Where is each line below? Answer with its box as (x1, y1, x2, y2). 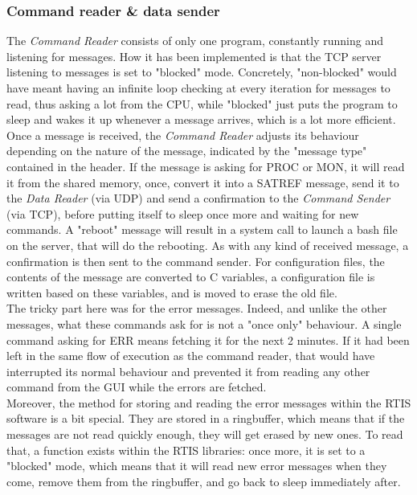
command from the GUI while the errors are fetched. (6, 378, 267, 395)
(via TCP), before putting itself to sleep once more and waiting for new (6, 205, 359, 222)
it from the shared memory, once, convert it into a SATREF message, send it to (6, 174, 399, 190)
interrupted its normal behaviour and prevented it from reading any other (6, 362, 370, 379)
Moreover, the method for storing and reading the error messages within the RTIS (6, 394, 411, 411)
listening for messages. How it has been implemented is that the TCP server (6, 47, 382, 64)
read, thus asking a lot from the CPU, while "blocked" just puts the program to (6, 95, 398, 112)
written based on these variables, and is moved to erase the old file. (6, 284, 337, 301)
